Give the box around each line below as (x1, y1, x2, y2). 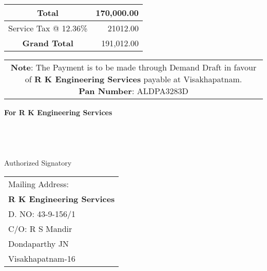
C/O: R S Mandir (8, 222, 72, 234)
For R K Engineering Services (4, 107, 112, 117)
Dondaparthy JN (8, 237, 69, 249)
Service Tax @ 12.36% (8, 22, 88, 34)
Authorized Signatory (4, 157, 72, 168)
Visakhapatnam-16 (8, 252, 75, 264)
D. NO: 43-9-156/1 (8, 207, 75, 220)
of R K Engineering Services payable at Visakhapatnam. (25, 73, 242, 85)
